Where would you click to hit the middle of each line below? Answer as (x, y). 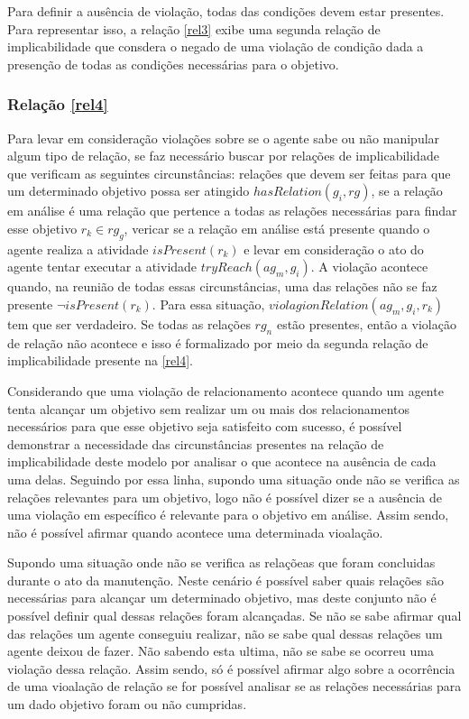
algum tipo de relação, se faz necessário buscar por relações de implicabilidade (223, 156)
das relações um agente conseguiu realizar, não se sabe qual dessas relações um (225, 633)
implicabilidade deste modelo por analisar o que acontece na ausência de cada (222, 461)
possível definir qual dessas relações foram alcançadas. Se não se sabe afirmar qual (234, 616)
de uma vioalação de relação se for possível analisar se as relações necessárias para (234, 686)
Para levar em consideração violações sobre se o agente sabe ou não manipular (224, 138)
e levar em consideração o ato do (334, 249)
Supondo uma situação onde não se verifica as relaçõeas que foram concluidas (221, 562)
